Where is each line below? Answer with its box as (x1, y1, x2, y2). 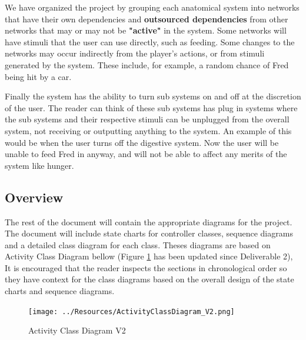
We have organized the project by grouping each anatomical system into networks (5, 1, 300, 13)
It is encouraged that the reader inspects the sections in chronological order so (5, 261, 287, 274)
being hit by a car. (5, 70, 72, 82)
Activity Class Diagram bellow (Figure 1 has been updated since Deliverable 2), (5, 250, 293, 262)
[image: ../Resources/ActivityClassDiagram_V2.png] (28, 307, 235, 316)
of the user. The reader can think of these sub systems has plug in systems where (5, 101, 298, 114)
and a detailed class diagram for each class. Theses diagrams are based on (5, 238, 271, 251)
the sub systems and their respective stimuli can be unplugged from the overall (5, 113, 290, 125)
